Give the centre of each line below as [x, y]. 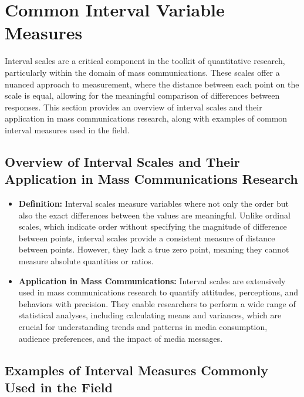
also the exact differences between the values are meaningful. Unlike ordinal [154, 215]
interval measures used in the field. [67, 129]
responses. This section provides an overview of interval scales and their [134, 107]
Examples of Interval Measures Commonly [136, 370]
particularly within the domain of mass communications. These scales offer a [142, 72]
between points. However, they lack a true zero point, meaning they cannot [154, 249]
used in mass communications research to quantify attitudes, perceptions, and [158, 292]
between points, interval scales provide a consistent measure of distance [147, 238]
